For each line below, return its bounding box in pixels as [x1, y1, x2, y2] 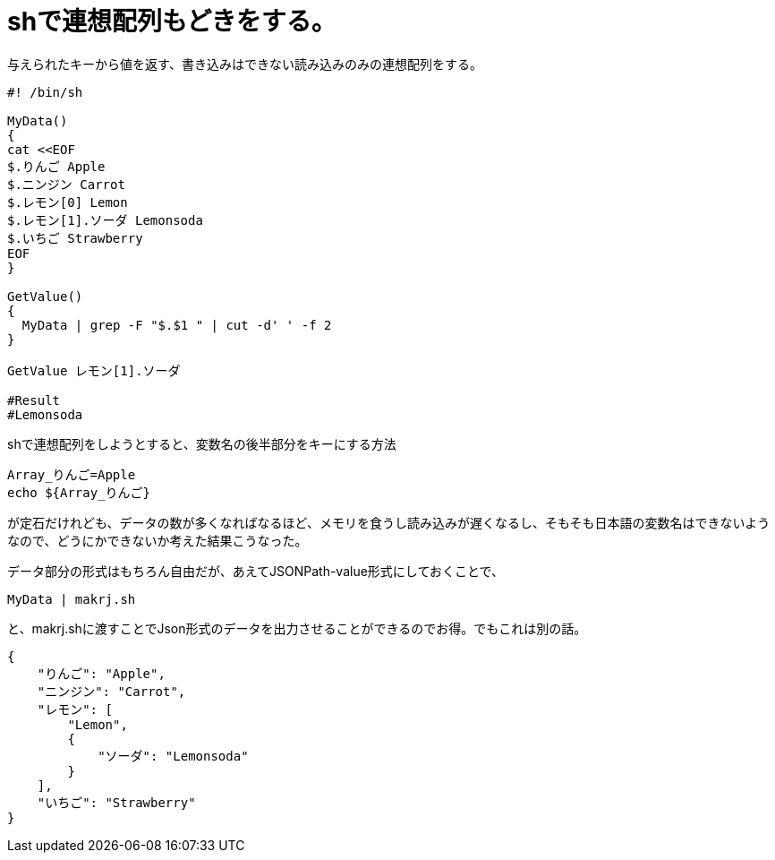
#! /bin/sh [7, 84, 83, 99]
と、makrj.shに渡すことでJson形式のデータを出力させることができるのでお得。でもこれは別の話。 [7, 620, 587, 636]
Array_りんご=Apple [7, 467, 136, 482]
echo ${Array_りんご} [7, 485, 151, 500]
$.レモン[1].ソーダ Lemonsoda [7, 212, 203, 228]
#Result [7, 392, 61, 408]
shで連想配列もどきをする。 [7, 6, 336, 37]
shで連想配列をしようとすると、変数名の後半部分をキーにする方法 [7, 435, 396, 451]
